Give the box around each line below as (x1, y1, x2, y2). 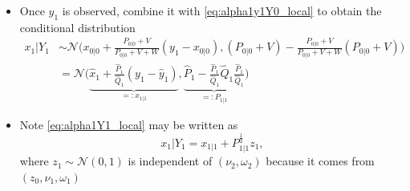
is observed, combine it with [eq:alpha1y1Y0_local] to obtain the (62, 2, 382, 18)
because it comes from (266, 152, 375, 169)
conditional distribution (19, 18, 136, 35)
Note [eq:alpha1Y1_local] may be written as (19, 116, 238, 133)
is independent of (128, 152, 213, 169)
